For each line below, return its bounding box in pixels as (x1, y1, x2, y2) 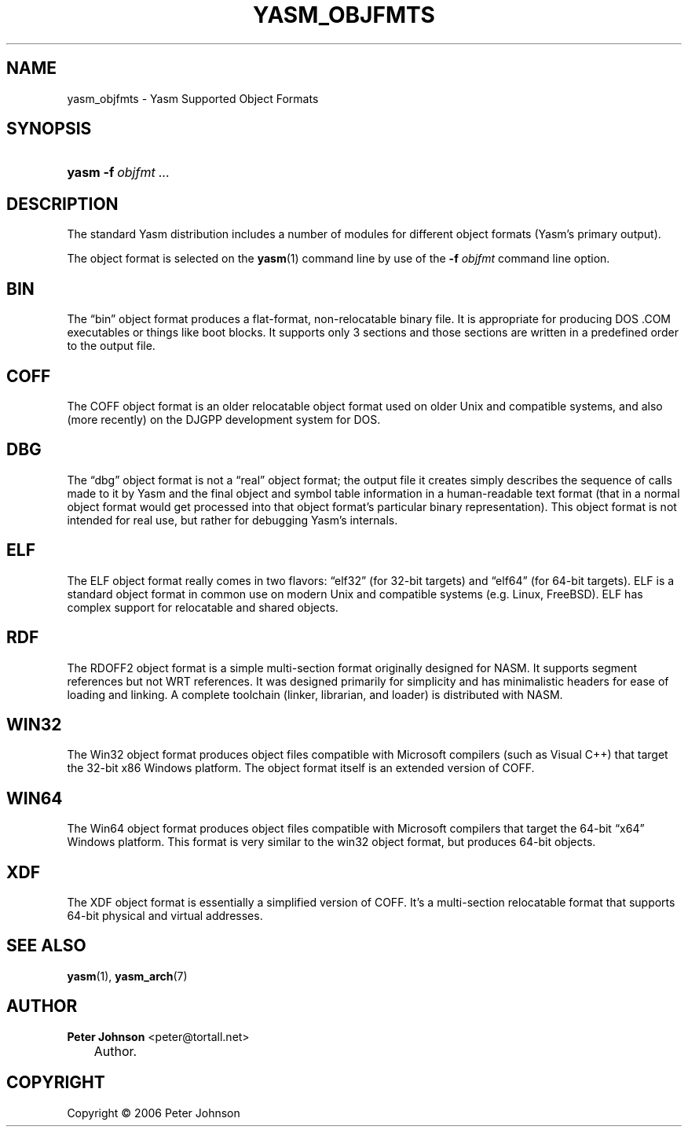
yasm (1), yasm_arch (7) (67, 969, 188, 983)
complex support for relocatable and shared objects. (67, 600, 339, 614)
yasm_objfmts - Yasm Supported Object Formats (67, 91, 319, 105)
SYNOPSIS (6, 119, 92, 139)
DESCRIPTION (6, 193, 119, 214)
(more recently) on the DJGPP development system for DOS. (67, 412, 381, 426)
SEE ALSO (6, 936, 86, 956)
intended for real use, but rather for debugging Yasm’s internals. (67, 513, 398, 527)
